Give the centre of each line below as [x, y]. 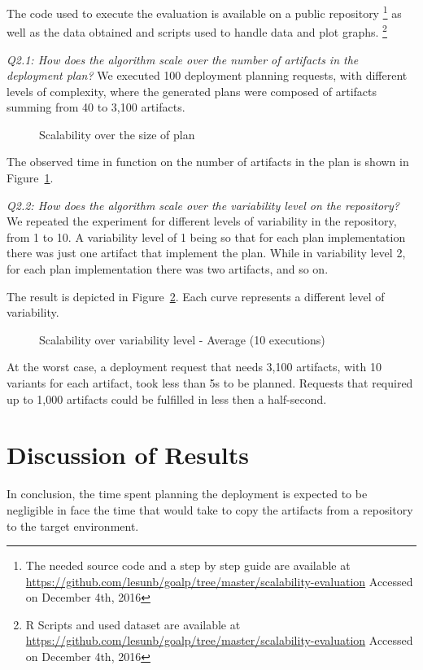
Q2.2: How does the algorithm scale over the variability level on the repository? [203, 205]
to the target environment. [73, 525]
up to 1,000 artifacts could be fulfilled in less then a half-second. [167, 398]
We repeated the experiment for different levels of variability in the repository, [202, 221]
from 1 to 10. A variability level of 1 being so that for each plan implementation [206, 236]
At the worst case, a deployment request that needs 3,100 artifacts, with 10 [194, 367]
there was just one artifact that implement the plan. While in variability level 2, [206, 253]
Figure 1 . [30, 178]
